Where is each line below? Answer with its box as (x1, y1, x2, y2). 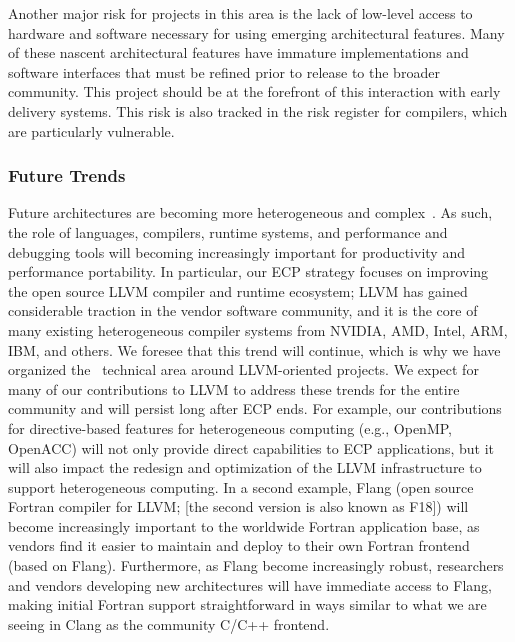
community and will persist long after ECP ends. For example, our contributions (8, 398, 502, 419)
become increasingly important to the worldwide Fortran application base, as (8, 515, 480, 536)
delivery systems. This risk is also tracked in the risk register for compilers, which (8, 100, 508, 121)
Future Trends (8, 163, 126, 188)
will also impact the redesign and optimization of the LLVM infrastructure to (8, 457, 482, 478)
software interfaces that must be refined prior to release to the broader (8, 61, 440, 82)
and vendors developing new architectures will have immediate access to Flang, (8, 574, 492, 595)
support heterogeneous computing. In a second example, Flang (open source (8, 476, 474, 497)
